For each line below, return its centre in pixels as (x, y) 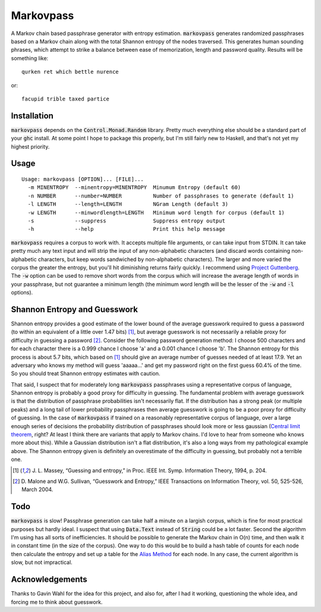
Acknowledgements (49, 580)
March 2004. (37, 489)
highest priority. (30, 146)
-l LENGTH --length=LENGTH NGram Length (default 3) (128, 204)
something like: (30, 58)
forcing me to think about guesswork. (57, 602)
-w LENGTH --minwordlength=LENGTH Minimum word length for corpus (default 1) (156, 212)
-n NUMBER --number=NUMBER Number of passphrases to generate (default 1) (161, 196)
